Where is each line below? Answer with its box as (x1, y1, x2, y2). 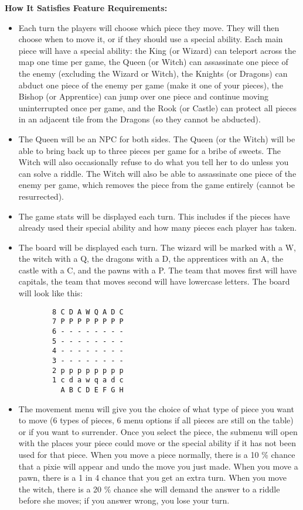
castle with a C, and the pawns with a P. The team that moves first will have (18, 263, 297, 276)
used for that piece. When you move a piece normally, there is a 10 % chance (18, 448, 295, 460)
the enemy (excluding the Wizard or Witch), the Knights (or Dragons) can (18, 67, 288, 79)
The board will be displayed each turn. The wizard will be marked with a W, (18, 241, 296, 253)
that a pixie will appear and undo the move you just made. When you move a (18, 460, 298, 472)
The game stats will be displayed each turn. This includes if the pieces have (18, 210, 290, 222)
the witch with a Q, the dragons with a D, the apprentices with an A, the (18, 252, 284, 265)
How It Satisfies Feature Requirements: (5, 2, 168, 13)
